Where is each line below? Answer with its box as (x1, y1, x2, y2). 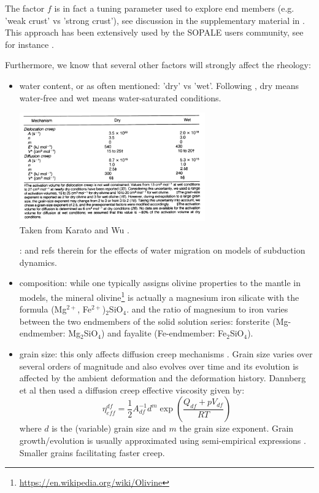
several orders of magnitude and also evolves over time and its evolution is (19, 359, 299, 372)
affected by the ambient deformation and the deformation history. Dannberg (19, 371, 306, 384)
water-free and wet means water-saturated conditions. (19, 91, 221, 104)
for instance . (5, 37, 54, 50)
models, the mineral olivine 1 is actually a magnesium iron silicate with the (19, 289, 299, 303)
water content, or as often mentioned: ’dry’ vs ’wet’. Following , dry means (19, 79, 299, 91)
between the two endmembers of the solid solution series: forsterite (19, 314, 270, 327)
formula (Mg (19, 303, 67, 316)
